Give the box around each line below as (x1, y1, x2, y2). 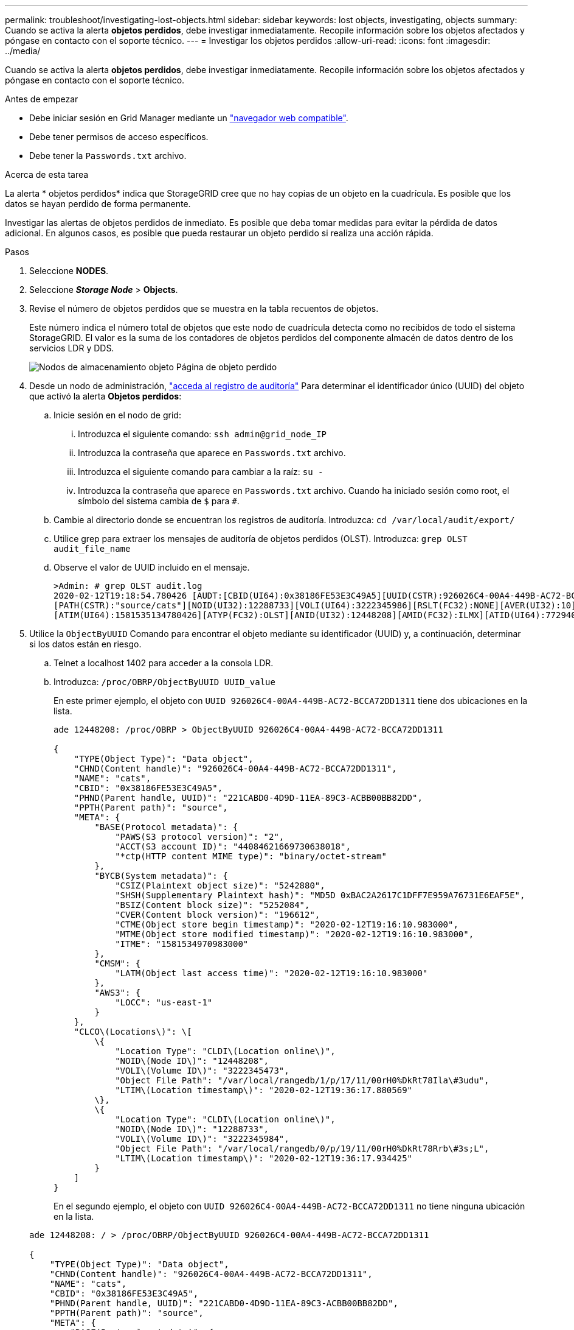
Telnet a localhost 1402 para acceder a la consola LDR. (54, 658, 274, 668)
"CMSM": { (94, 959, 141, 968)
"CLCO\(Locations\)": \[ (74, 1027, 192, 1036)
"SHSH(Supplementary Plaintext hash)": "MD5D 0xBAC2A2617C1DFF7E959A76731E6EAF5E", (115, 890, 525, 900)
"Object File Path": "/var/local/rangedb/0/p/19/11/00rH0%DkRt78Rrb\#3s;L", (115, 1144, 489, 1153)
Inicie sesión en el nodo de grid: (54, 410, 181, 420)
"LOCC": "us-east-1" (115, 997, 213, 1007)
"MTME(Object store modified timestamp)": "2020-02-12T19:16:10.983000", (115, 929, 474, 939)
